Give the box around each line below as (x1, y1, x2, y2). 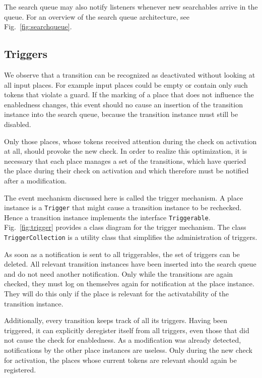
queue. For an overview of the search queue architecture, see (4, 11, 190, 22)
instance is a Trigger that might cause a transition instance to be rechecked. (4, 202, 242, 213)
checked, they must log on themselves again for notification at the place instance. (4, 278, 254, 289)
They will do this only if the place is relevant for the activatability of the (4, 288, 229, 299)
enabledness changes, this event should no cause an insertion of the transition (4, 99, 243, 109)
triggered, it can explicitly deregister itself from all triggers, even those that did (4, 325, 249, 335)
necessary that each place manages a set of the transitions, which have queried (4, 155, 246, 166)
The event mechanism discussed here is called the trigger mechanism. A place (4, 192, 243, 203)
